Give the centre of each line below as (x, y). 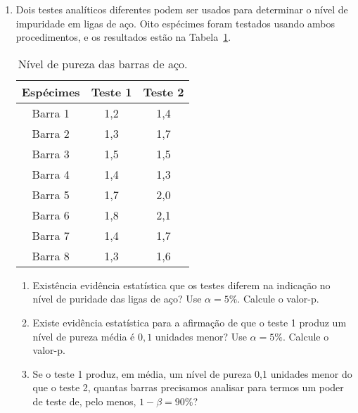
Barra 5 (51, 194)
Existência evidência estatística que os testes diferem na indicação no (181, 285)
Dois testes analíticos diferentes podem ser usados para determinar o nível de (182, 9)
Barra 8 (51, 255)
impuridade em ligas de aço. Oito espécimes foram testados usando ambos (175, 23)
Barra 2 (51, 133)
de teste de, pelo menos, (84, 401)
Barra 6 (51, 215)
